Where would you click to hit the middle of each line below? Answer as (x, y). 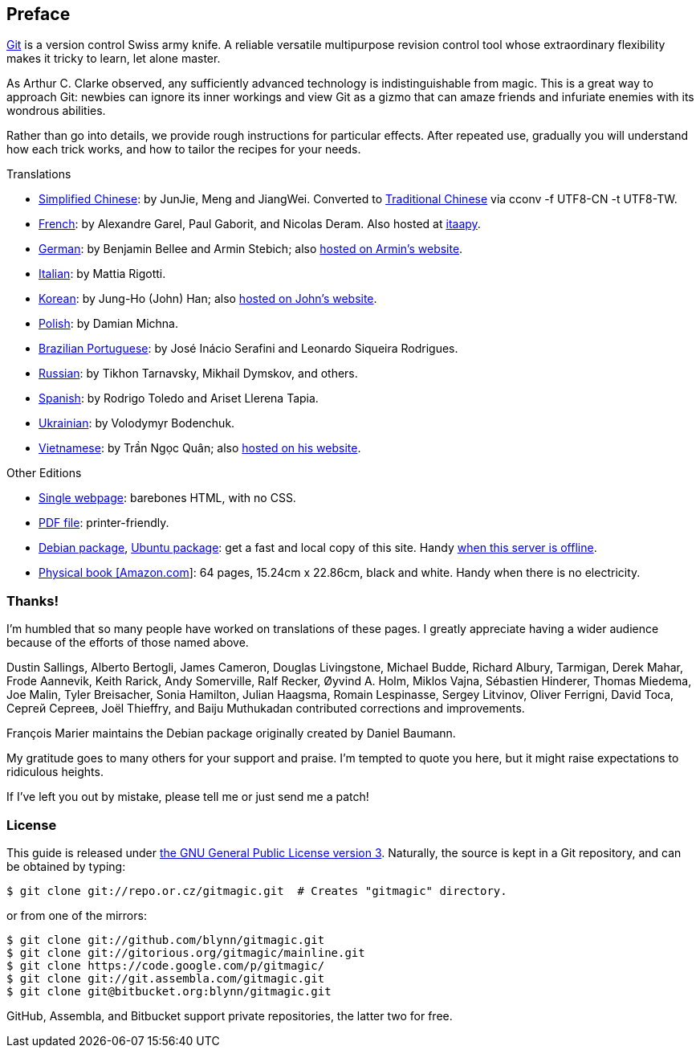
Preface (39, 14)
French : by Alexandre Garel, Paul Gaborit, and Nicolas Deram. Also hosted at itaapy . (260, 224)
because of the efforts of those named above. (128, 643)
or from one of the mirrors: (77, 915)
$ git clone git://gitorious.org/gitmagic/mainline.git (186, 952)
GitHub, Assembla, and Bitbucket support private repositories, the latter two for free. (230, 1015)
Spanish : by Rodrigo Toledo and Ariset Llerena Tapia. (179, 398)
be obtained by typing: (66, 866)
